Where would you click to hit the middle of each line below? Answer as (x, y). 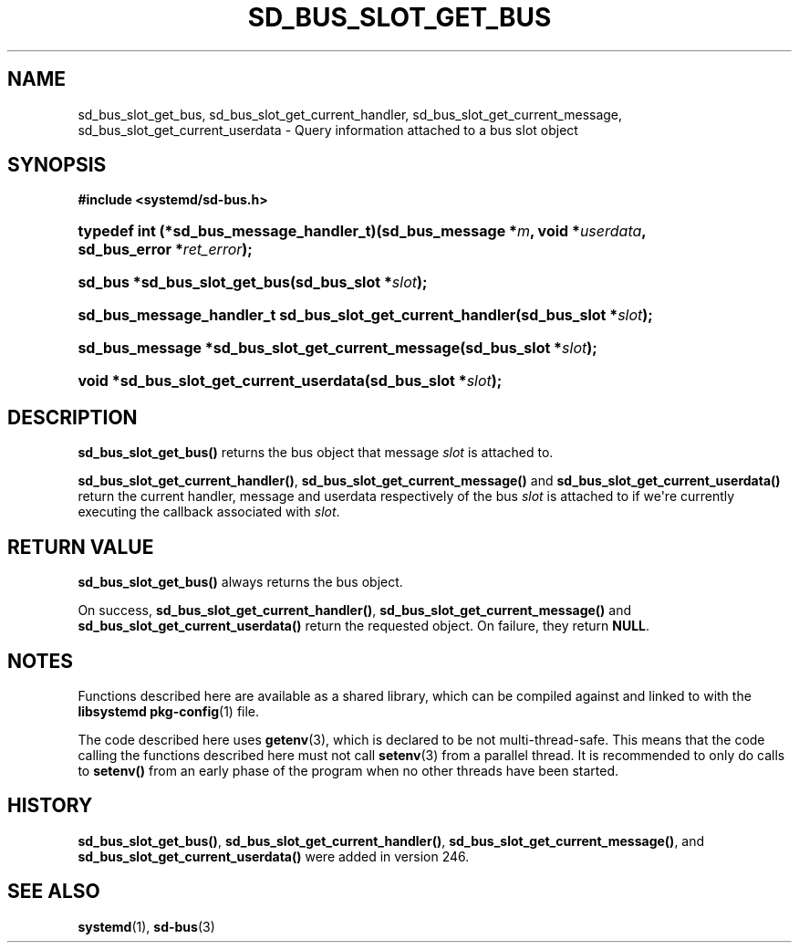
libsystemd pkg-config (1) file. (169, 711)
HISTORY (50, 806)
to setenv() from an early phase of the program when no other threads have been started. (348, 770)
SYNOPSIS (57, 165)
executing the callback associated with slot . (209, 512)
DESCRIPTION (73, 417)
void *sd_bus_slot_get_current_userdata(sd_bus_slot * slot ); (290, 381)
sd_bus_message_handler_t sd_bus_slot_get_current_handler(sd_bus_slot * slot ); (365, 315)
